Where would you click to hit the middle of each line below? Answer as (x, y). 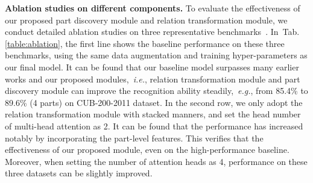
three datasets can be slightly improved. (79, 173)
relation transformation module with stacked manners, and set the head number (153, 114)
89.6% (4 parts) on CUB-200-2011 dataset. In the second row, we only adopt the (154, 102)
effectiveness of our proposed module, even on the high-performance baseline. (147, 150)
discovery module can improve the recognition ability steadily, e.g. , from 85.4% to (156, 91)
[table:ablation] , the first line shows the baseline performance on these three (145, 43)
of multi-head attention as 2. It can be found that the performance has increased (154, 126)
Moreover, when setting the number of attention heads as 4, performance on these (156, 161)
